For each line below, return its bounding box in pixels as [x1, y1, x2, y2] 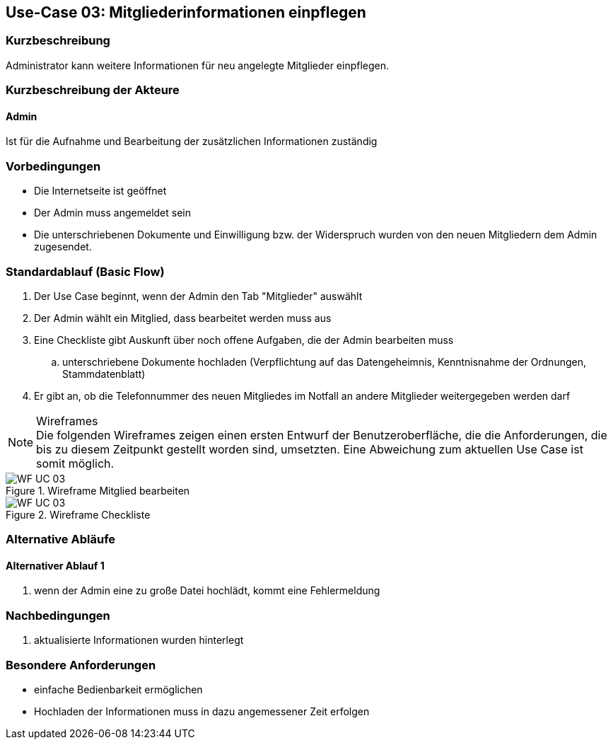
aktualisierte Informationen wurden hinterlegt [34, 634, 244, 647]
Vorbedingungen [6, 158, 101, 173]
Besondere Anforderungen [6, 657, 156, 672]
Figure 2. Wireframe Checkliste [6, 508, 151, 521]
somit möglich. [36, 456, 115, 470]
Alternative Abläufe [6, 532, 116, 547]
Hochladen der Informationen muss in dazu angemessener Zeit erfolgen [34, 705, 370, 717]
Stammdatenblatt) [62, 367, 146, 380]
